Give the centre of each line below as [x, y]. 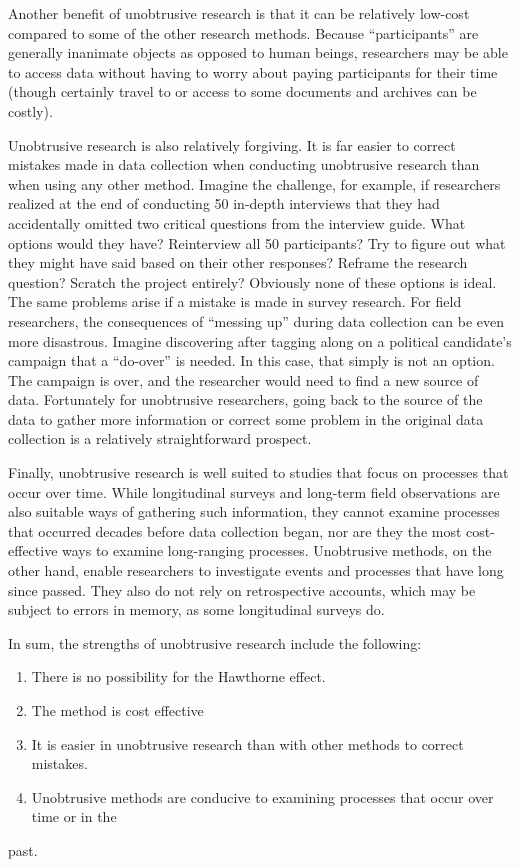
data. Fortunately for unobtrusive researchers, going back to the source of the [245, 399]
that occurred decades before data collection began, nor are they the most [235, 530]
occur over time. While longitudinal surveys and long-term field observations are [254, 491]
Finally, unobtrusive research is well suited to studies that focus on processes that [258, 472]
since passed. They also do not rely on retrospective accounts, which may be [242, 589]
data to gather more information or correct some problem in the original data [246, 418]
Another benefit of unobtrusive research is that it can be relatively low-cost [239, 13]
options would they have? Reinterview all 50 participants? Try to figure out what [257, 242]
